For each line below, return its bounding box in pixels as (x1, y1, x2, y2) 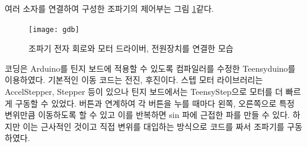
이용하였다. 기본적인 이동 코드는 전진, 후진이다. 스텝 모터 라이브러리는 (5, 73, 263, 86)
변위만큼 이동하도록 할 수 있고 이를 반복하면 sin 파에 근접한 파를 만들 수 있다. (5, 108, 290, 121)
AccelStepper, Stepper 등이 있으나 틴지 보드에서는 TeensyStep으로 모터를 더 (5, 85, 283, 98)
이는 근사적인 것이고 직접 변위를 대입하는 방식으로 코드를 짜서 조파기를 (23, 120, 284, 132)
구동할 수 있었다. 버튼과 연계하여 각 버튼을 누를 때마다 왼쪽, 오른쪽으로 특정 (15, 97, 295, 109)
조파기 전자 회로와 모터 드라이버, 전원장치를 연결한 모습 (28, 42, 234, 55)
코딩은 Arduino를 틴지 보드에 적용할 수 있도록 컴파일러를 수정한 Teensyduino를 (5, 62, 296, 74)
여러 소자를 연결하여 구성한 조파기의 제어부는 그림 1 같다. (5, 2, 214, 14)
